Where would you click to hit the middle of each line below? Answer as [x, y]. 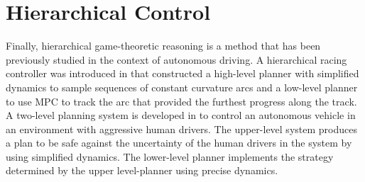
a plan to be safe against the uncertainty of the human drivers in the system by [179, 143]
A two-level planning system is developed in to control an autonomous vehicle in [181, 115]
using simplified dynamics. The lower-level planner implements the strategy [170, 156]
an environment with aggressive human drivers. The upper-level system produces [181, 129]
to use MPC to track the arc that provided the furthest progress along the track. [181, 101]
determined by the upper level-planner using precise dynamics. [142, 170]
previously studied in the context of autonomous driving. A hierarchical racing [176, 59]
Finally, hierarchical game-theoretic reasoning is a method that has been [163, 46]
